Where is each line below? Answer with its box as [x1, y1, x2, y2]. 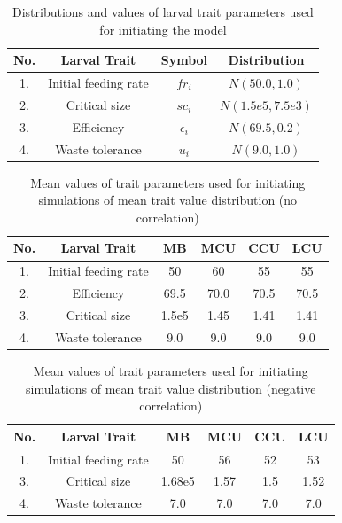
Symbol [160, 51, 208, 69]
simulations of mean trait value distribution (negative [26, 379, 316, 397]
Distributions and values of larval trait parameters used [12, 3, 314, 20]
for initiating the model [99, 20, 227, 38]
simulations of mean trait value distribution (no [38, 191, 298, 209]
